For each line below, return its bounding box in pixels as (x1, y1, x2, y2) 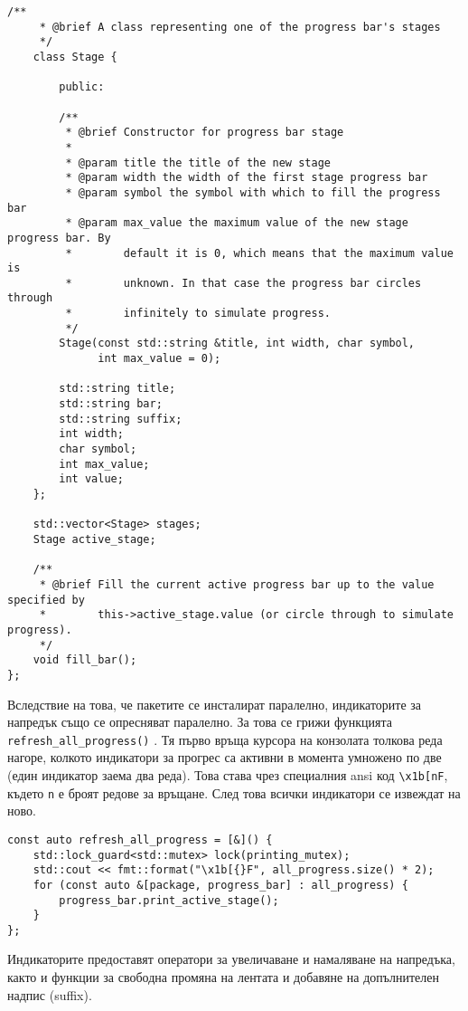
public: (59, 81, 105, 94)
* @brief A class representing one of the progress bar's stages (39, 20, 441, 33)
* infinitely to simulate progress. (65, 307, 331, 320)
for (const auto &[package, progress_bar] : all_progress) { (33, 878, 408, 892)
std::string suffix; (59, 412, 183, 425)
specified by (7, 593, 85, 606)
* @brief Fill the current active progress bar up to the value (39, 577, 435, 591)
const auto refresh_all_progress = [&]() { (7, 833, 273, 846)
